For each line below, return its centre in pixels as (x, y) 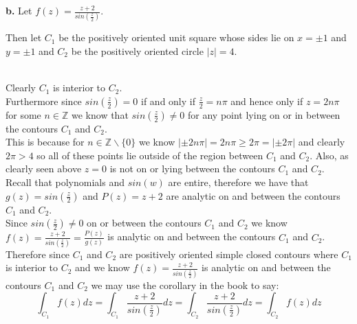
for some (23, 114)
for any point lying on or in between (264, 114)
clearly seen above (44, 169)
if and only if (168, 101)
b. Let (19, 10)
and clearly (322, 142)
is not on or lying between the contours (192, 169)
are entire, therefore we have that (238, 182)
